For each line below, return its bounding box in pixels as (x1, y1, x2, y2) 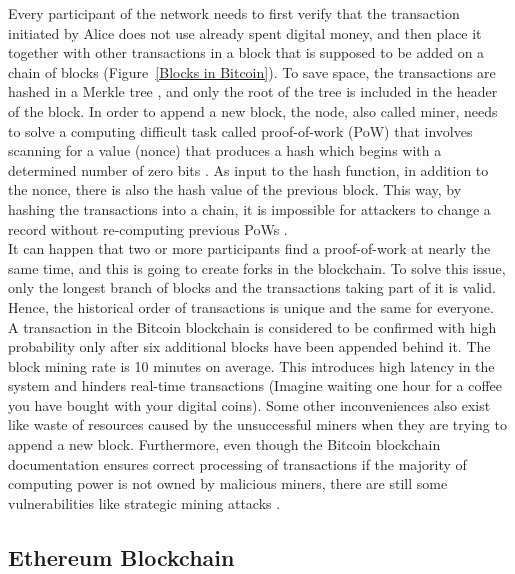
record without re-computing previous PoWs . (8, 218, 288, 239)
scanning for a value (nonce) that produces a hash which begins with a (8, 140, 442, 161)
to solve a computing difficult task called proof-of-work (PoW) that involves (8, 120, 473, 141)
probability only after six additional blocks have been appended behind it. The (8, 336, 491, 357)
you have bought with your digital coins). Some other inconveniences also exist (8, 394, 491, 415)
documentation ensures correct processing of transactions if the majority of (8, 453, 467, 474)
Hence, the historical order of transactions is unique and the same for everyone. (8, 296, 494, 317)
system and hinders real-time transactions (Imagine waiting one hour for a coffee (8, 375, 503, 396)
